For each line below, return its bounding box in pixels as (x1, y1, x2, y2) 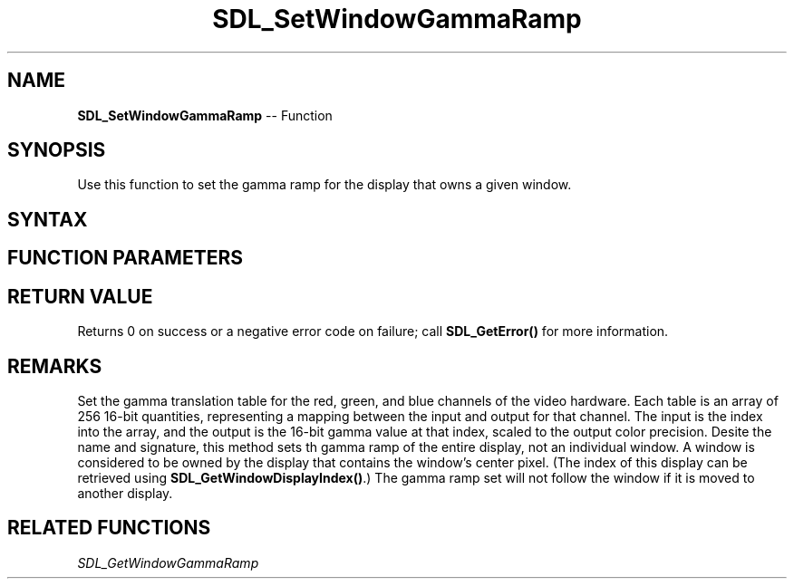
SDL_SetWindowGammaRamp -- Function (77, 107, 333, 123)
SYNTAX (7, 207, 88, 231)
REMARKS (7, 354, 102, 378)
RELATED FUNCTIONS (7, 516, 211, 540)
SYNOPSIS (7, 139, 106, 162)
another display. (77, 485, 173, 501)
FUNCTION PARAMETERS (7, 246, 243, 270)
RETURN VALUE (7, 284, 153, 308)
